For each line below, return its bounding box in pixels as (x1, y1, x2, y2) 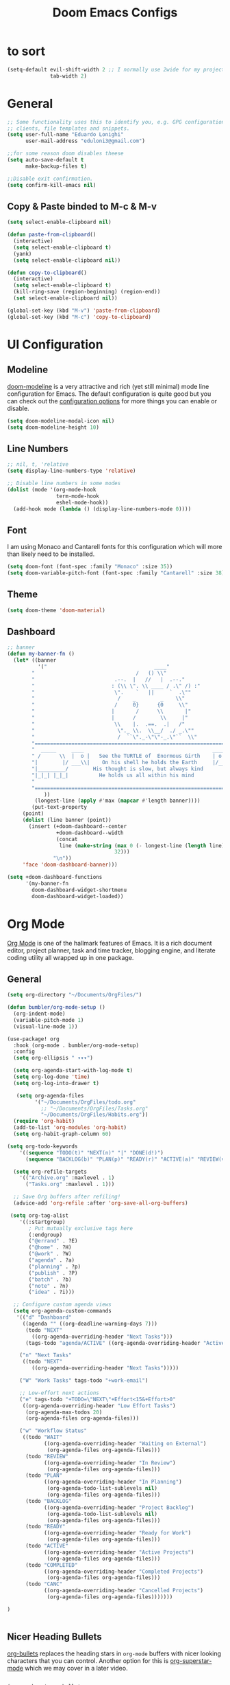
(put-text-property (31, 804, 88, 811)
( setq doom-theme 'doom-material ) (7, 607, 106, 614)
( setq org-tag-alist (10, 1212, 69, 1219)
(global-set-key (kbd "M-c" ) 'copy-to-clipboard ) (7, 313, 152, 320)
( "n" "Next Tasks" (19, 1352, 72, 1359)
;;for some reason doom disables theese (7, 150, 125, 157)
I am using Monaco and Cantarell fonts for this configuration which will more (7, 543, 222, 551)
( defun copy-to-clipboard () (7, 269, 88, 276)
